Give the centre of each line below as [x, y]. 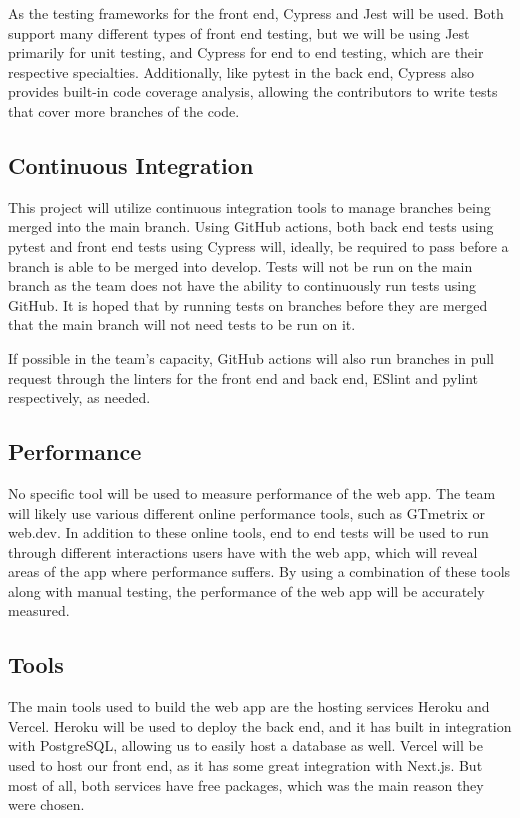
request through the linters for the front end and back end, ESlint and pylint [243, 377]
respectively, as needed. [79, 397]
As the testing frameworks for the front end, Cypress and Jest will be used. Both [256, 13]
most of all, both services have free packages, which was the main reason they [246, 784]
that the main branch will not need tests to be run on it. [182, 324]
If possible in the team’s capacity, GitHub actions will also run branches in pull [251, 357]
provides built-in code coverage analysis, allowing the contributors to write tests [253, 91]
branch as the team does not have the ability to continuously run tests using [242, 285]
